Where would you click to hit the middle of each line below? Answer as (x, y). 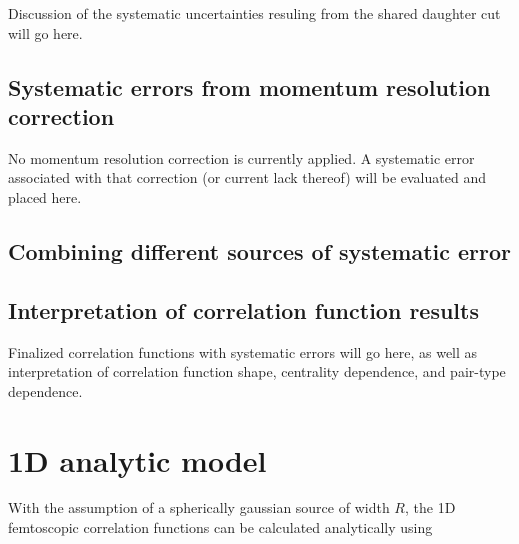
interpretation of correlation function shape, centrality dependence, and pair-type (257, 371)
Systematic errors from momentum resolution (249, 86)
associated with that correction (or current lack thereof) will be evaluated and (247, 177)
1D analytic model (137, 459)
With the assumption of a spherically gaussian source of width (199, 507)
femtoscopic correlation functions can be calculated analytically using (220, 527)
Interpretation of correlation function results (243, 309)
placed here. (45, 196)
